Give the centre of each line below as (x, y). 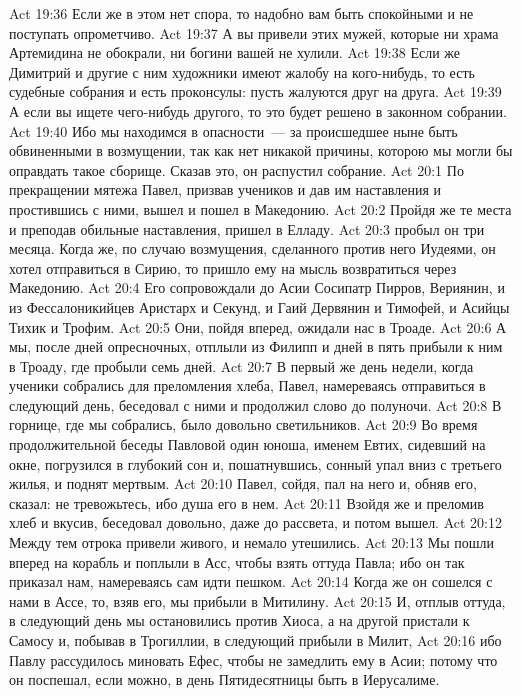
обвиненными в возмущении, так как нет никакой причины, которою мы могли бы (261, 150)
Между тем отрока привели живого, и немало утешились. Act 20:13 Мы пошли (251, 542)
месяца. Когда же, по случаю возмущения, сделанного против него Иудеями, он (252, 248)
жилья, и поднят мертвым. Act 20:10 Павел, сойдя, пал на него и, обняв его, (243, 483)
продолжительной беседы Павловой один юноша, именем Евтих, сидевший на (247, 444)
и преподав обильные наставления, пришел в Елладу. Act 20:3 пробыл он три (247, 228)
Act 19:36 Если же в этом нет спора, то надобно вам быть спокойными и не (241, 13)
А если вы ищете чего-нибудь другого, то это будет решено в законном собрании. (258, 110)
